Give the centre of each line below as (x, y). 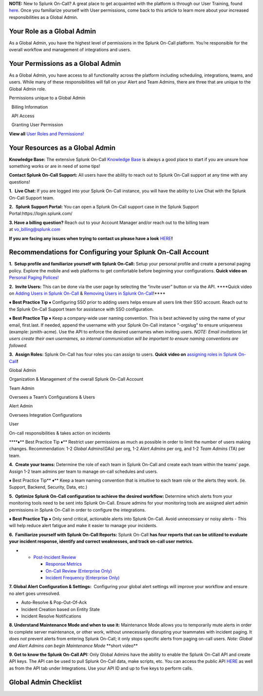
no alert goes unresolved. (35, 594)
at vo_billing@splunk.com (35, 229)
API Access (23, 116)
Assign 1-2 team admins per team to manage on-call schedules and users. (84, 471)
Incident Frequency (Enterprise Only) (83, 578)
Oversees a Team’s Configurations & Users (52, 397)
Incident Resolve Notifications (51, 616)
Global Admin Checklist (46, 682)
